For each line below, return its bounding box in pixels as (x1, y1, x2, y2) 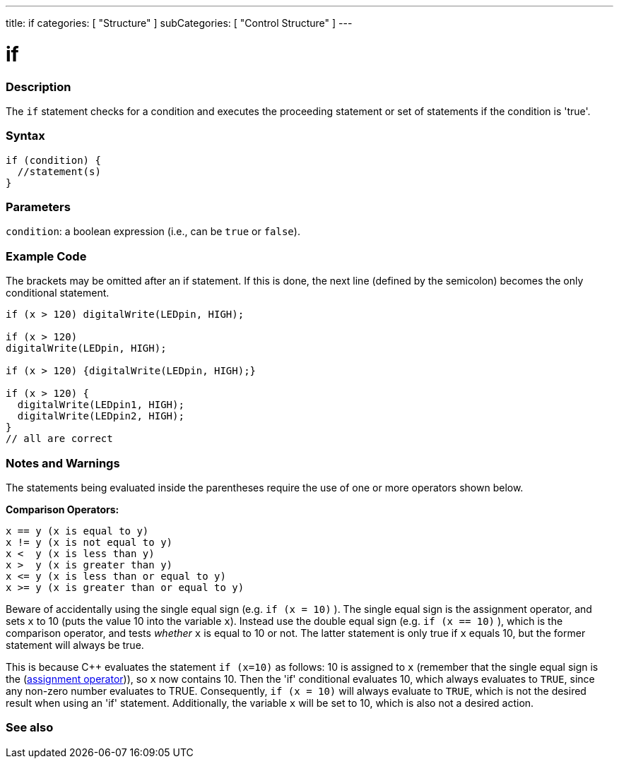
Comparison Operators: (6, 503, 119, 515)
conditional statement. (6, 287, 110, 299)
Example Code (6, 249, 87, 263)
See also (6, 720, 54, 735)
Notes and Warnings (6, 455, 120, 470)
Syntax (6, 129, 45, 143)
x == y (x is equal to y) (6, 525, 149, 537)
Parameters (6, 200, 71, 214)
